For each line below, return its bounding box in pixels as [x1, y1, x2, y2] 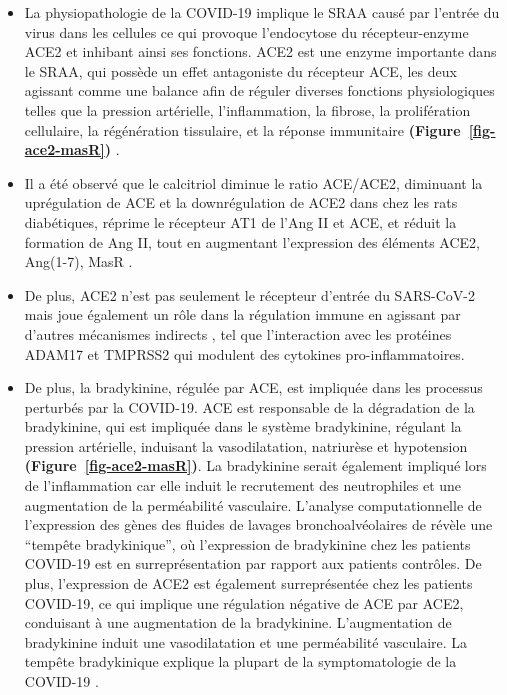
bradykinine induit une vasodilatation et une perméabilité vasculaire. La [24, 631, 468, 652]
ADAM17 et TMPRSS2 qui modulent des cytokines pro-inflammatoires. [24, 343, 465, 364]
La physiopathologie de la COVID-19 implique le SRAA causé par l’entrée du [24, 2, 500, 22]
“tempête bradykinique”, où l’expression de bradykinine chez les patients [24, 533, 471, 554]
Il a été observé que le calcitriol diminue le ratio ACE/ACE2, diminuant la [24, 172, 483, 193]
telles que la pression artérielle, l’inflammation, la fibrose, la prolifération [24, 99, 471, 120]
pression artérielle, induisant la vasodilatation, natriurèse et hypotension [24, 435, 468, 456]
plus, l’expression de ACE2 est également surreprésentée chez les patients [24, 573, 473, 594]
